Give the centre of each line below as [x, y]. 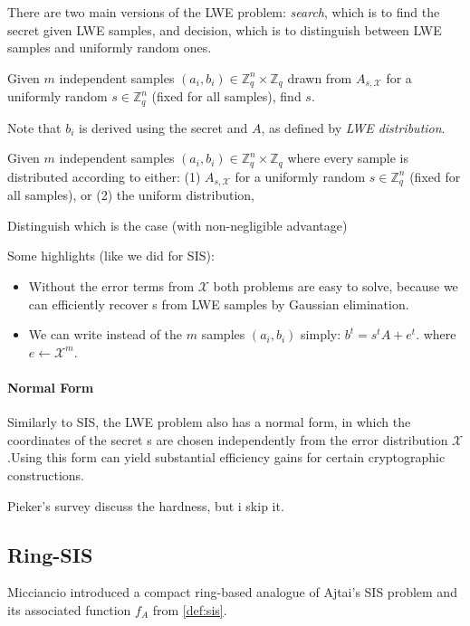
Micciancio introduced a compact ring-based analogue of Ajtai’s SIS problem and [232, 592]
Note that [34, 127]
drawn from [320, 77]
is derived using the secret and [163, 127]
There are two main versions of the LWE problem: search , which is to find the [224, 12]
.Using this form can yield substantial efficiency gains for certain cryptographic [226, 457]
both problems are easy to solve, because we [336, 285]
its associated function [69, 609]
